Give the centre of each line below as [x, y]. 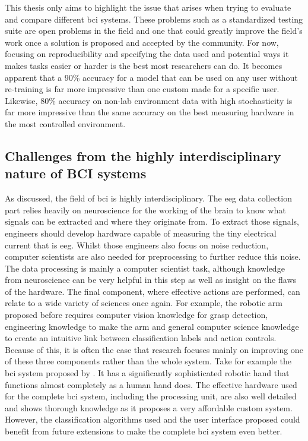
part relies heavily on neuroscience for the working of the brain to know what [145, 210]
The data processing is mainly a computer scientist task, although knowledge [145, 268]
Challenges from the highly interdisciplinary [143, 155]
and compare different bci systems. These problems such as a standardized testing [154, 19]
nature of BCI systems [76, 173]
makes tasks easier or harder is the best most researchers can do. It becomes [144, 65]
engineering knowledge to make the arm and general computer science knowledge [152, 326]
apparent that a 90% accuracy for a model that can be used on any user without [151, 77]
